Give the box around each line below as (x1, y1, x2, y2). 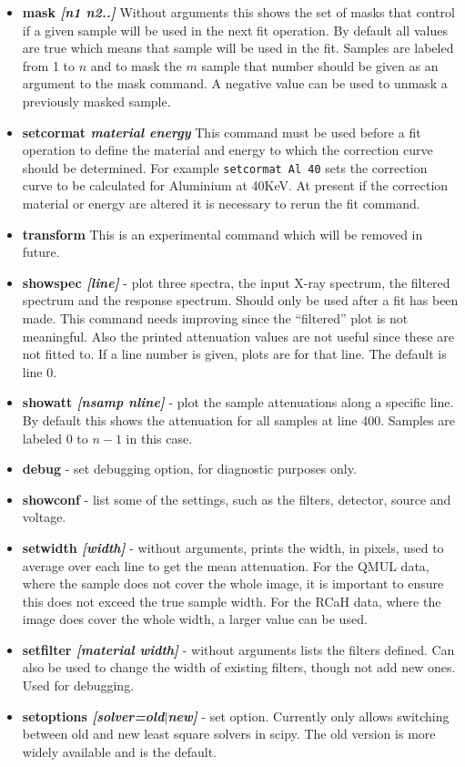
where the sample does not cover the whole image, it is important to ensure (22, 574, 444, 593)
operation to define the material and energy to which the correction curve (22, 140, 433, 159)
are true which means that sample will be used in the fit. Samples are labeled (22, 38, 454, 57)
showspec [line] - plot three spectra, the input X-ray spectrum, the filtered (22, 272, 450, 291)
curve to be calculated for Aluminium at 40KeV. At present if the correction (22, 176, 449, 195)
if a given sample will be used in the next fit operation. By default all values (22, 20, 448, 39)
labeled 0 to (22, 428, 88, 447)
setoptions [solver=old (22, 706, 165, 725)
